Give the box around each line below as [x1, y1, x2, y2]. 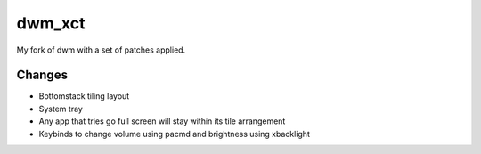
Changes [16, 68, 69, 83]
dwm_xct [16, 13, 86, 33]
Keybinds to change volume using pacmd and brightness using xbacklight [38, 128, 311, 139]
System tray [38, 103, 84, 114]
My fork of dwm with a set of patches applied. [16, 45, 186, 55]
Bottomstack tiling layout [38, 91, 130, 101]
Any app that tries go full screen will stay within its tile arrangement [38, 116, 286, 126]
